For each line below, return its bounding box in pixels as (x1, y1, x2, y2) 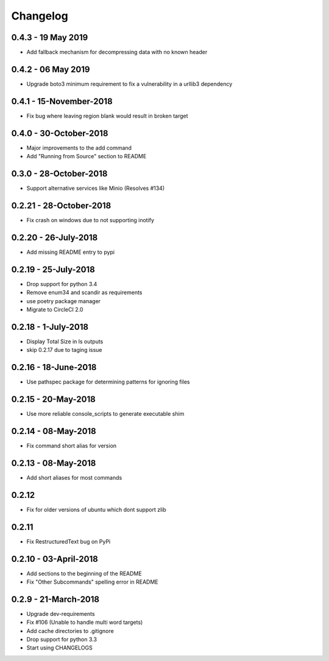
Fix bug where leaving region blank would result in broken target (26, 112, 188, 119)
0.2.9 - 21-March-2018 (11, 594, 100, 604)
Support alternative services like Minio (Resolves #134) (26, 184, 164, 192)
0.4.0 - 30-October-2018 (11, 128, 108, 138)
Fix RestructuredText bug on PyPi (26, 537, 111, 545)
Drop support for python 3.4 (26, 280, 97, 287)
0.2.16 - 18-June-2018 (11, 362, 97, 372)
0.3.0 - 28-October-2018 (11, 168, 108, 179)
